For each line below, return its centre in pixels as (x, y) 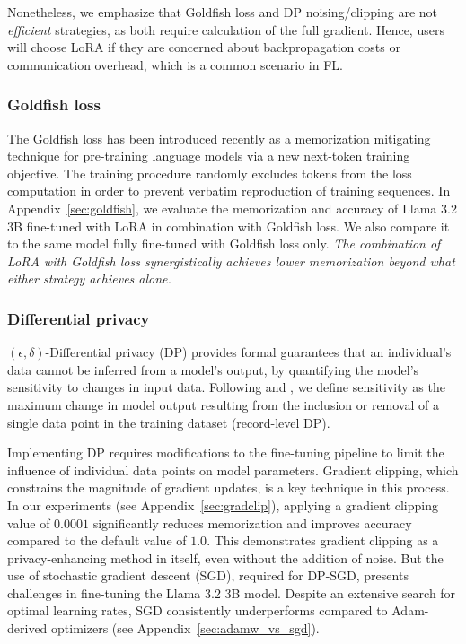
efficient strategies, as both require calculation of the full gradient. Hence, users (226, 29)
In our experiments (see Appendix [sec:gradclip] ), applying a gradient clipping (223, 505)
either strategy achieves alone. (89, 278)
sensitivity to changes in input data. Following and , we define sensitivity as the (226, 387)
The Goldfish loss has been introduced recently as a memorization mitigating (219, 138)
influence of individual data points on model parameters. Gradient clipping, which (233, 470)
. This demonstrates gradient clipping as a (323, 540)
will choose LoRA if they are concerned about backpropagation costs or (204, 47)
